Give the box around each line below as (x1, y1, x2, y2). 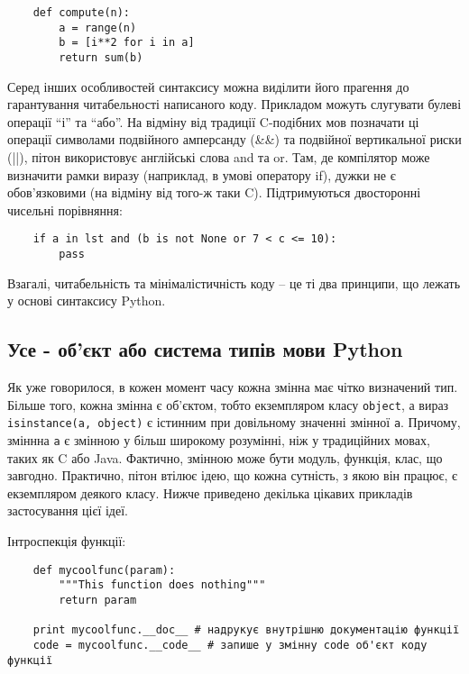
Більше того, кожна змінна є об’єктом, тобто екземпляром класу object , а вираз (7, 395, 449, 414)
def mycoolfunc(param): (32, 563, 176, 577)
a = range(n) (59, 21, 137, 34)
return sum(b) (59, 50, 143, 64)
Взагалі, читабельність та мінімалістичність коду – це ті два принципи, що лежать (7, 273, 461, 292)
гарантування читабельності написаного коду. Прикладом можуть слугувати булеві (7, 95, 462, 114)
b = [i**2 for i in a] (59, 36, 195, 50)
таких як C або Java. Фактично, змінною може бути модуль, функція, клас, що (7, 448, 443, 467)
